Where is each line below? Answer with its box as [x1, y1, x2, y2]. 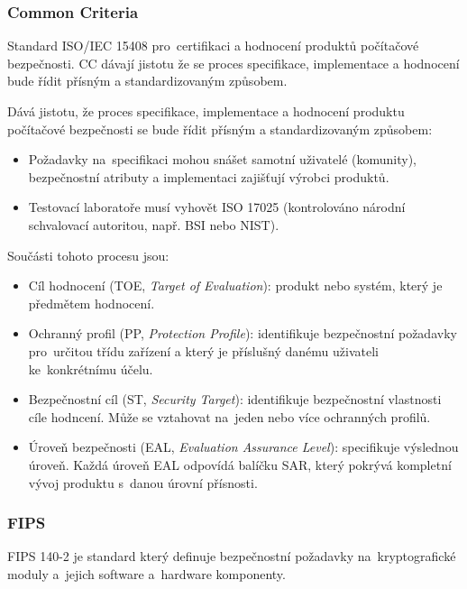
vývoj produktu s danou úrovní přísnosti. [28, 473, 258, 492]
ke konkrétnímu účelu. [28, 359, 153, 378]
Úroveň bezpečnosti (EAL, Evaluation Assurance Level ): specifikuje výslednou [28, 437, 459, 456]
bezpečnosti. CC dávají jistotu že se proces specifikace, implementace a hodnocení [7, 53, 460, 72]
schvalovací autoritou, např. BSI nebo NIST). [28, 215, 279, 234]
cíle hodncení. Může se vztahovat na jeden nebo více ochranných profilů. [28, 407, 431, 426]
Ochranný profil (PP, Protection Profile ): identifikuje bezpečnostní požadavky [28, 324, 457, 343]
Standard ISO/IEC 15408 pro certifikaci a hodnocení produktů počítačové [7, 36, 419, 55]
